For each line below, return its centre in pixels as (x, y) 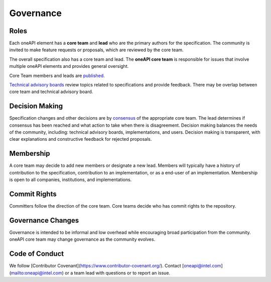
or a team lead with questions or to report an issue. (117, 273)
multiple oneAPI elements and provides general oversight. (69, 66)
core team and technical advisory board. (51, 92)
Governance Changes (44, 220)
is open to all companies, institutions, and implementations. (71, 180)
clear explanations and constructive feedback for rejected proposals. (81, 139)
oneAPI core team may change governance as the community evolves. (82, 239)
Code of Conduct (37, 254)
